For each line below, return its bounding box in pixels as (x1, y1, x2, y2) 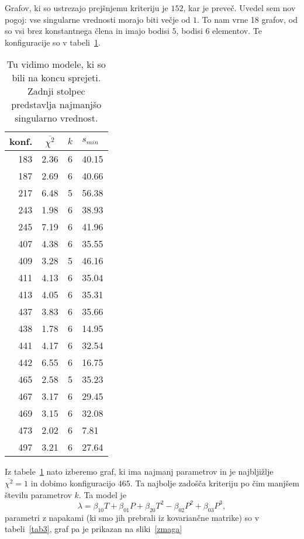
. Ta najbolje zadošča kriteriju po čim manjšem (130, 477, 299, 489)
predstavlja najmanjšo (11, 98, 102, 112)
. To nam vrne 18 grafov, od (197, 13, 298, 25)
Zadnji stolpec (27, 84, 85, 98)
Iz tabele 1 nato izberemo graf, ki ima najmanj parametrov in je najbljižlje (5, 465, 274, 478)
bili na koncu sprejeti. (12, 71, 101, 85)
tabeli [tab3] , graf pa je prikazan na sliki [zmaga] (5, 523, 182, 535)
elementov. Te (212, 25, 262, 37)
